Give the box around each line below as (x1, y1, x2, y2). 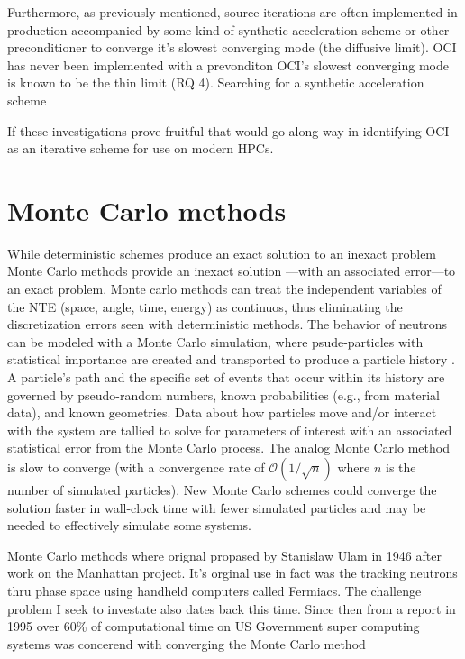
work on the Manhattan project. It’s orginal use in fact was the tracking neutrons (7, 563, 458, 582)
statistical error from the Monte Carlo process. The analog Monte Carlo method (7, 438, 450, 457)
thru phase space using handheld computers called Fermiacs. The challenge (7, 581, 422, 600)
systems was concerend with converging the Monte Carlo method (7, 634, 366, 653)
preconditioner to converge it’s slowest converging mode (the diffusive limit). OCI (7, 38, 457, 57)
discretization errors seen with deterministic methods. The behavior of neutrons (7, 315, 448, 334)
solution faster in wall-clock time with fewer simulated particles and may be (7, 498, 426, 517)
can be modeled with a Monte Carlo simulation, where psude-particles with (7, 332, 424, 351)
